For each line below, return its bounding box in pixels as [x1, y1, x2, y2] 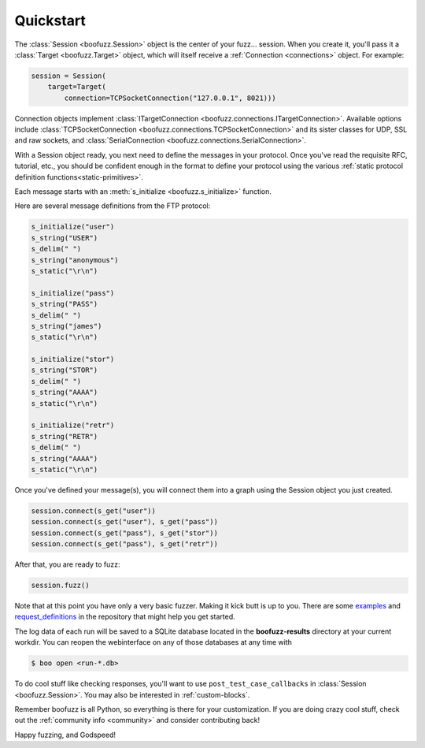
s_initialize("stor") [31, 355, 115, 364]
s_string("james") [31, 322, 102, 330]
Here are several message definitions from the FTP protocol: [14, 201, 211, 210]
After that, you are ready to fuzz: [14, 560, 121, 569]
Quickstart [14, 12, 87, 29]
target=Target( [47, 83, 106, 91]
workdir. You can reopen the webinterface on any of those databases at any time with [14, 638, 293, 647]
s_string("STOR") [31, 366, 98, 374]
